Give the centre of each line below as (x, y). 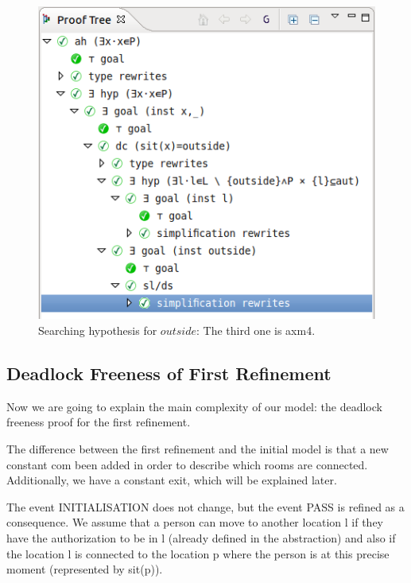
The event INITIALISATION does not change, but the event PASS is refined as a (205, 506)
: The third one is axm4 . (256, 330)
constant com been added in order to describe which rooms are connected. (187, 464)
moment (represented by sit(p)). (85, 569)
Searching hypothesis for (98, 330)
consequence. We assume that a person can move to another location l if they (195, 522)
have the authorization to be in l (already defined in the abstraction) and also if (201, 537)
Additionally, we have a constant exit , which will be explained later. (172, 480)
